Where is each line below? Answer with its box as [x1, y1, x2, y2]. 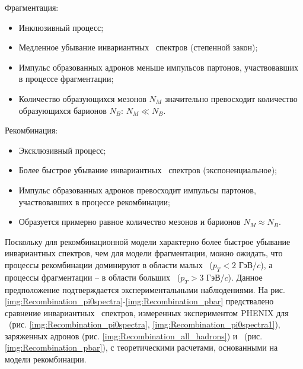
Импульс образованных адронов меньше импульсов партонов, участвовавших [18, 61, 298, 73]
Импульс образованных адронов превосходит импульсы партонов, [18, 183, 256, 196]
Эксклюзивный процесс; [18, 144, 106, 156]
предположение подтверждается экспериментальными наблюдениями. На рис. [5, 283, 285, 295]
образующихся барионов [18, 104, 107, 116]
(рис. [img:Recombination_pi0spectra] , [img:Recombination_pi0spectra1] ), [8, 318, 280, 330]
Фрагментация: [5, 1, 59, 13]
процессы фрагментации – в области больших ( [5, 271, 181, 283]
